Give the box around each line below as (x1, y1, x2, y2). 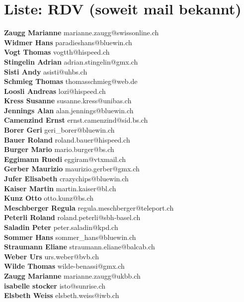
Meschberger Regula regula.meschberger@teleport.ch (4, 202, 174, 213)
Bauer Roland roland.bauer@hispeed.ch (4, 134, 130, 145)
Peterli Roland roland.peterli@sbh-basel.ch (4, 212, 141, 223)
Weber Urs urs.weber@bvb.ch (4, 251, 99, 261)
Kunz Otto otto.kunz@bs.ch (4, 193, 94, 203)
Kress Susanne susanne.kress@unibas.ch (4, 95, 132, 106)
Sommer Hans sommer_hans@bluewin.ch (4, 231, 136, 242)
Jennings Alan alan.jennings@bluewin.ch (4, 105, 134, 115)
